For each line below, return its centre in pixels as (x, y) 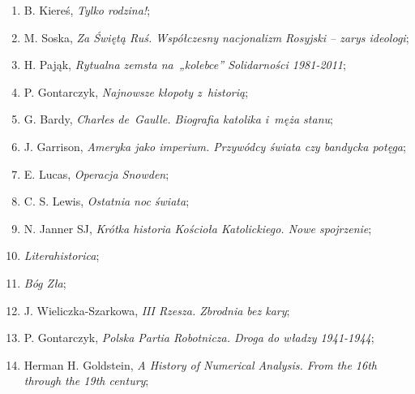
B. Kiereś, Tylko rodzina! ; (87, 10)
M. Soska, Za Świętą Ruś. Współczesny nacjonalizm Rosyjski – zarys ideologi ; (216, 37)
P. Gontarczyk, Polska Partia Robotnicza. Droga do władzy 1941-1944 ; (199, 338)
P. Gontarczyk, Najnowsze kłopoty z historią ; (136, 91)
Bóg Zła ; (45, 282)
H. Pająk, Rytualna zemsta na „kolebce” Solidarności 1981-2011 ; (185, 65)
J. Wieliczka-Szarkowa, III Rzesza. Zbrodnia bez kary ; (157, 310)
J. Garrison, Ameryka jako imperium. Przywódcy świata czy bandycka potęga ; (215, 146)
